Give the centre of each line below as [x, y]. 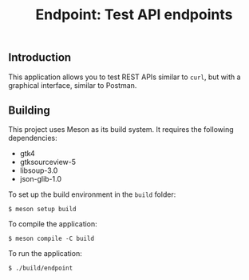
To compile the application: [53, 224]
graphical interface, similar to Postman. [73, 85]
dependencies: [33, 138]
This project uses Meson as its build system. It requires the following [121, 130]
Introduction [40, 58]
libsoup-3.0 [39, 170]
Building [29, 110]
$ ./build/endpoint [41, 268]
